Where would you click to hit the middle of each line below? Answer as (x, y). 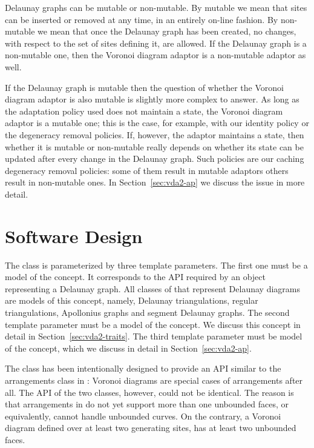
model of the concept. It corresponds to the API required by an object (136, 277)
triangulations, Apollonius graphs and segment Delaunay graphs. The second (147, 312)
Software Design (74, 236)
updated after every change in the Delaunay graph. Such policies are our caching (155, 159)
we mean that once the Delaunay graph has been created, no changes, (167, 31)
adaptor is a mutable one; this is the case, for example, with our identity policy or (157, 123)
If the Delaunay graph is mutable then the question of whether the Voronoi (144, 87)
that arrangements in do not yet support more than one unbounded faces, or (147, 404)
